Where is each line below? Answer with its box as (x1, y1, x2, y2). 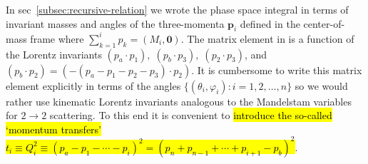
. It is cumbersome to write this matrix (191, 62, 362, 77)
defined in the (240, 16, 300, 31)
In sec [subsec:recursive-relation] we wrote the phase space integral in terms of (6, 2, 349, 16)
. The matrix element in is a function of (180, 31, 354, 46)
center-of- (303, 16, 345, 31)
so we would (295, 78, 348, 93)
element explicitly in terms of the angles (6, 78, 181, 93)
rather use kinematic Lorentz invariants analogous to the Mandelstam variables (6, 93, 352, 108)
